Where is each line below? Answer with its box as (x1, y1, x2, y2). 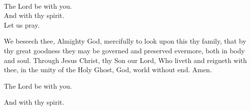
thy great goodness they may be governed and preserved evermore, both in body (4, 45, 245, 55)
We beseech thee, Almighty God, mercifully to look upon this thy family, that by (4, 36, 247, 46)
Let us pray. (4, 19, 40, 30)
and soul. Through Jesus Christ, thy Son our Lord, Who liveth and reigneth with (4, 55, 247, 65)
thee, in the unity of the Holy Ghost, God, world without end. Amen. (4, 64, 212, 75)
